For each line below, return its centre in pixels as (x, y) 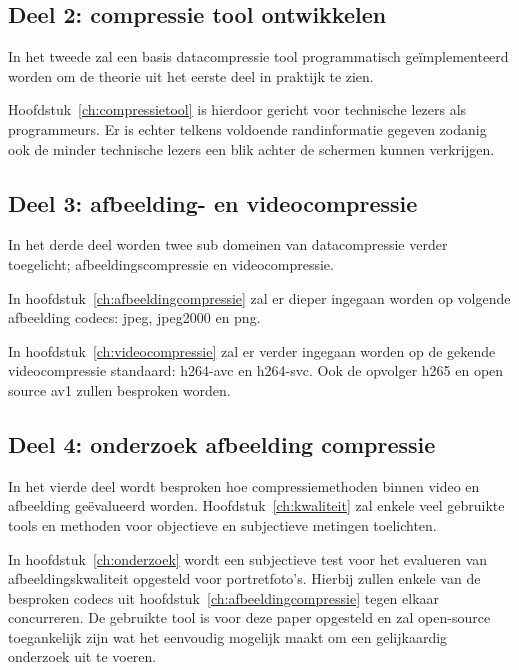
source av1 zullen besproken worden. (119, 389)
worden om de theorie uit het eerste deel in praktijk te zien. (191, 75)
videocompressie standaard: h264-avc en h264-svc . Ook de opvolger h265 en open (256, 370)
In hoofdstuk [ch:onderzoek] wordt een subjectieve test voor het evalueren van (248, 558)
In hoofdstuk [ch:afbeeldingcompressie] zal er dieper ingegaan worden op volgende (259, 297)
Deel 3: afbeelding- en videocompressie (213, 202)
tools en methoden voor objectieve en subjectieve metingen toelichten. (222, 524)
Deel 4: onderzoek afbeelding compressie (222, 443)
